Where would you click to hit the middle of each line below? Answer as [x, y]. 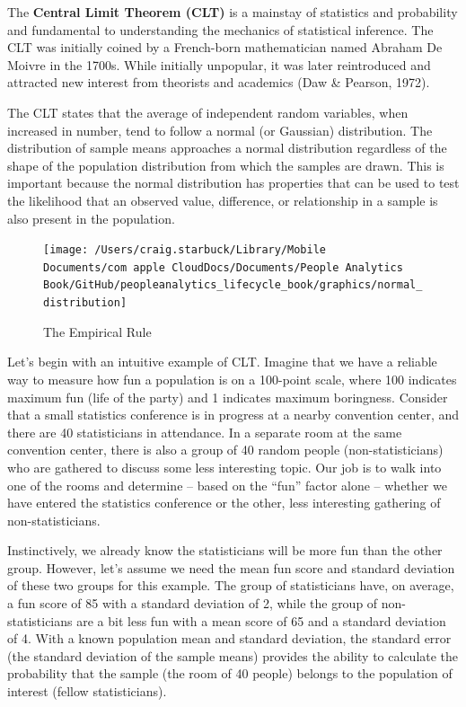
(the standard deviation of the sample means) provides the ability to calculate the [233, 655]
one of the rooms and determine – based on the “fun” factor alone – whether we [227, 485]
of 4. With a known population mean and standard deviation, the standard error [229, 638]
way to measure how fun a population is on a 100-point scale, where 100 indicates [232, 379]
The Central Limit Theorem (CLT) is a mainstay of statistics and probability [233, 12]
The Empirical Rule [97, 331]
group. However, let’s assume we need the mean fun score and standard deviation [231, 567]
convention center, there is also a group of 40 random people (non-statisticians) [225, 450]
